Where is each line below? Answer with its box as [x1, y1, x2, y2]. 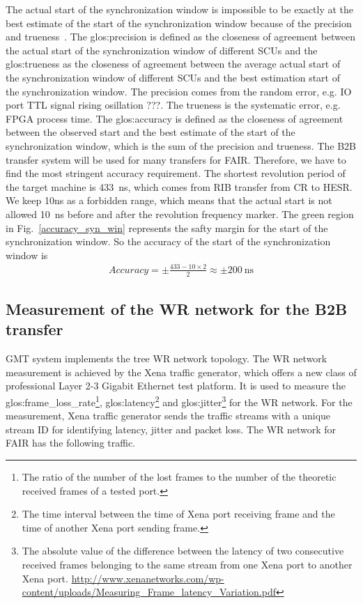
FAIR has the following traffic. [6, 435, 136, 450]
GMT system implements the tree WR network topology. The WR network [6, 351, 327, 366]
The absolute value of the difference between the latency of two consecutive [22, 543, 344, 558]
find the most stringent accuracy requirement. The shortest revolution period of [6, 166, 346, 180]
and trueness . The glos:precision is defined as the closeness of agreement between [6, 29, 356, 44]
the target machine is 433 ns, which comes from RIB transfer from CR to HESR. [6, 179, 353, 194]
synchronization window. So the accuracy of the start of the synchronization [6, 234, 331, 249]
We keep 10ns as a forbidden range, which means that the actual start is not [6, 193, 332, 208]
